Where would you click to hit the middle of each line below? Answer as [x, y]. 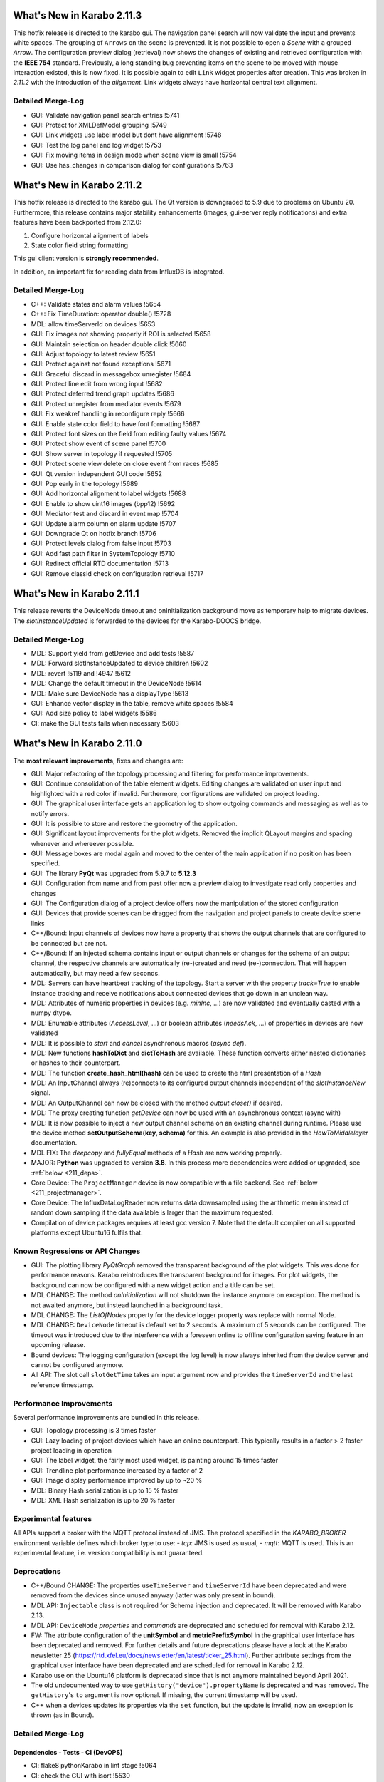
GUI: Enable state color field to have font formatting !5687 [116, 423]
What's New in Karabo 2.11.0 [78, 744]
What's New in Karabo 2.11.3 [78, 15]
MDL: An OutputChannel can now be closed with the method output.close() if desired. [157, 1103]
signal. [41, 1093]
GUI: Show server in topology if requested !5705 [102, 453]
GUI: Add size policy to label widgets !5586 [94, 714]
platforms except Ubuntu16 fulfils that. [87, 1232]
